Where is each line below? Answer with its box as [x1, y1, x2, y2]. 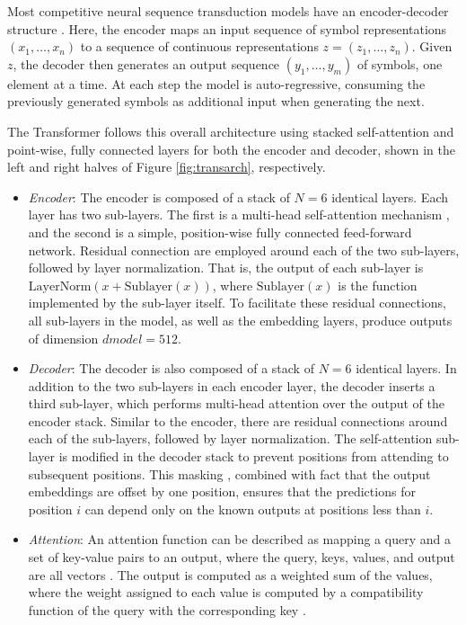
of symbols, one [356, 54, 443, 73]
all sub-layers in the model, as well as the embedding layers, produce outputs [28, 310, 453, 329]
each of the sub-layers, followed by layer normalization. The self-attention [28, 429, 433, 448]
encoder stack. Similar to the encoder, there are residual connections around [28, 411, 448, 430]
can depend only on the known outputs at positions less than [84, 499, 421, 518]
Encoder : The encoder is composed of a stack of [28, 187, 290, 206]
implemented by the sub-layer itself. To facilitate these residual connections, [28, 293, 446, 312]
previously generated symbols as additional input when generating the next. [7, 92, 425, 111]
